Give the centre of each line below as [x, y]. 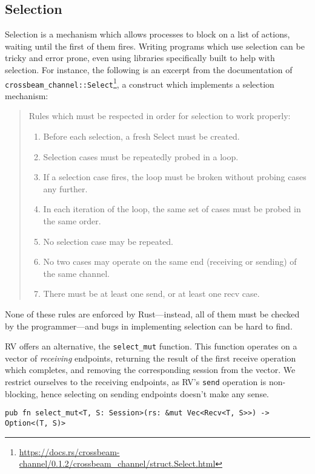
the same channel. [76, 273]
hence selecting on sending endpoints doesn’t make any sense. [155, 393]
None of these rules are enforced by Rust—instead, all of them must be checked [152, 314]
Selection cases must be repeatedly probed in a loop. [141, 156]
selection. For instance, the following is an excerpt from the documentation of [149, 69]
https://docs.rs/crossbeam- [69, 451]
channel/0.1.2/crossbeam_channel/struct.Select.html [117, 463]
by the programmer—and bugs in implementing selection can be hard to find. [149, 326]
